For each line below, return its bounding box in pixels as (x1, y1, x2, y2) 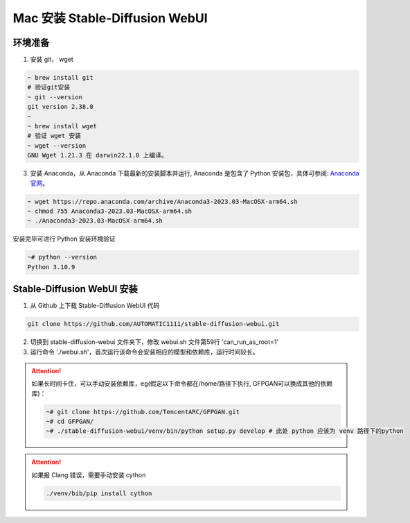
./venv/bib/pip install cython (46, 489, 152, 497)
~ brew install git (27, 74, 93, 82)
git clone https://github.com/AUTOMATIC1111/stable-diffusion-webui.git (27, 320, 280, 328)
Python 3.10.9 (27, 263, 75, 271)
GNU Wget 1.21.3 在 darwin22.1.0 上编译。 (27, 151, 168, 160)
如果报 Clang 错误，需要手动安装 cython (31, 470, 146, 479)
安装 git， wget (30, 55, 73, 64)
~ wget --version (27, 142, 87, 149)
